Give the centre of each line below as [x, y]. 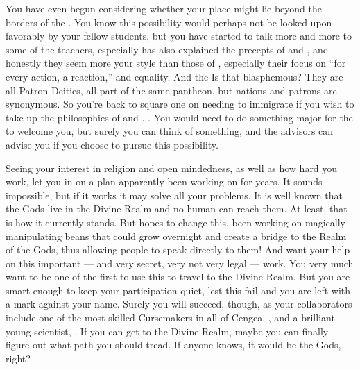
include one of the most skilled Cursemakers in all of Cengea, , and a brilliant [170, 318]
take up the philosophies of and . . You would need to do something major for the [179, 117]
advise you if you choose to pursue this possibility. [112, 144]
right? [18, 358]
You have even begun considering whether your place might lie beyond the [164, 8]
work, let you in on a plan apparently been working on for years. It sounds [164, 182]
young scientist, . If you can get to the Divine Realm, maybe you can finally [167, 331]
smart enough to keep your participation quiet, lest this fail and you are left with [178, 290]
